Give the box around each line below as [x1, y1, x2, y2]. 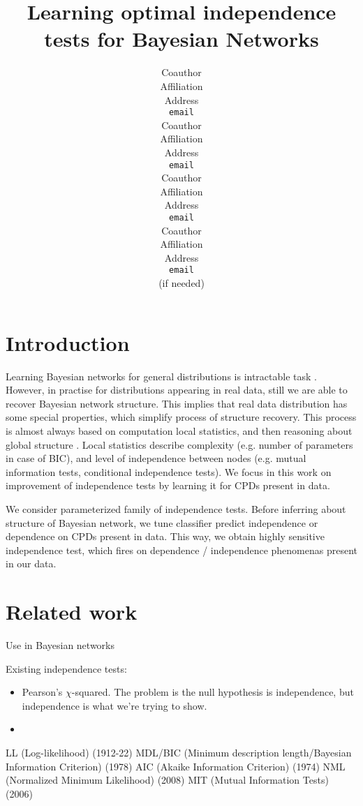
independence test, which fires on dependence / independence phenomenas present [6, 542, 357, 557]
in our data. [6, 556, 57, 571]
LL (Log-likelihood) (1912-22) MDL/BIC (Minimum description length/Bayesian [6, 745, 352, 759]
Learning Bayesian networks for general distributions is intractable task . [6, 368, 317, 383]
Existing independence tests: [6, 661, 127, 676]
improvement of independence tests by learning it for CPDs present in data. [6, 478, 330, 493]
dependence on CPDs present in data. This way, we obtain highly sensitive [6, 529, 325, 544]
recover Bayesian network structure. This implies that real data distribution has [6, 396, 348, 410]
